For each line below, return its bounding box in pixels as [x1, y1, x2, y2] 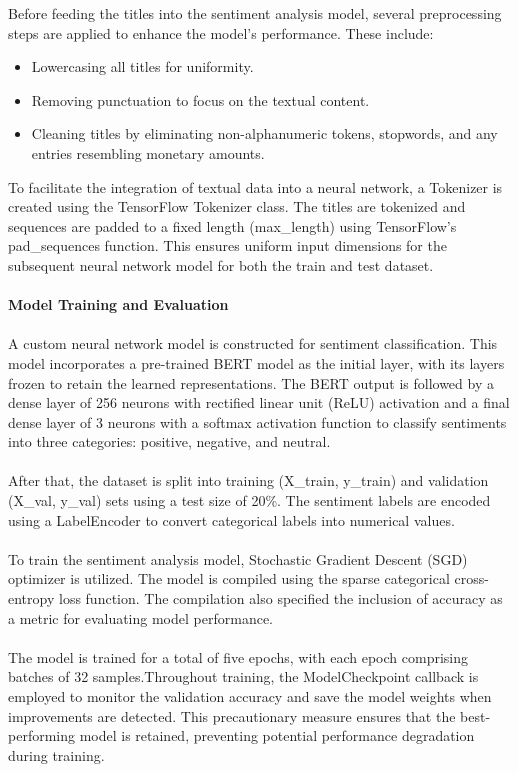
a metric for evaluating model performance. [8, 607, 273, 628]
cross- [454, 568, 489, 589]
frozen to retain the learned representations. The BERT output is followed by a [8, 372, 494, 393]
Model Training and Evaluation [8, 294, 229, 315]
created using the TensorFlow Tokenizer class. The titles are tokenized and [8, 196, 466, 217]
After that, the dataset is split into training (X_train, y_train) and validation [8, 470, 489, 491]
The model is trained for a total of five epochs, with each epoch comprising [8, 646, 468, 667]
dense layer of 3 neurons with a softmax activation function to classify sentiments [8, 411, 507, 432]
